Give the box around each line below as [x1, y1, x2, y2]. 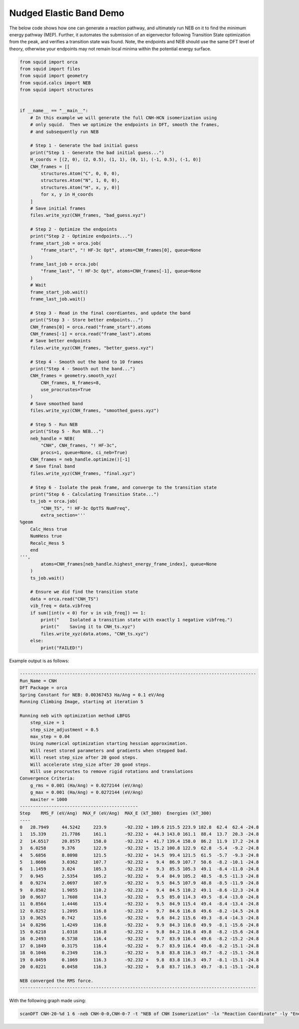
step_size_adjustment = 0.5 [30, 727, 99, 733]
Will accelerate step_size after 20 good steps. [30, 761, 151, 767]
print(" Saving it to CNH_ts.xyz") [40, 624, 136, 630]
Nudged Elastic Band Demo [9, 7, 125, 18]
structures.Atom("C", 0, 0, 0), [40, 170, 120, 176]
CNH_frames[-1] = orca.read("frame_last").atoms [30, 331, 151, 336]
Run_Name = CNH [19, 678, 57, 684]
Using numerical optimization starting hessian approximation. [30, 740, 188, 746]
